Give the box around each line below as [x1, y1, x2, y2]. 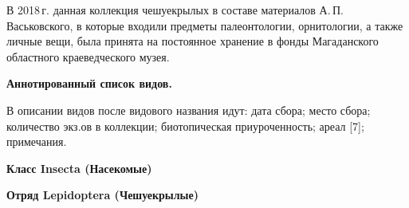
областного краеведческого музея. [6, 48, 170, 65]
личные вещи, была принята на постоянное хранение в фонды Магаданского [6, 33, 379, 49]
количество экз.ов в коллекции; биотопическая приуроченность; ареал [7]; [6, 117, 364, 134]
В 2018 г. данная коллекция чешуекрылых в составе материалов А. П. [6, 2, 344, 18]
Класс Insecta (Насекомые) [6, 159, 152, 176]
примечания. [6, 133, 67, 150]
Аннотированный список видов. [6, 75, 172, 92]
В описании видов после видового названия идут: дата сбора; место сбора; [6, 101, 371, 118]
